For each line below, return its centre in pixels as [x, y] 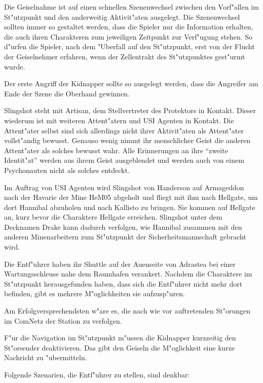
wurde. [15, 66]
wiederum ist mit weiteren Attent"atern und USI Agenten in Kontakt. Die [119, 120]
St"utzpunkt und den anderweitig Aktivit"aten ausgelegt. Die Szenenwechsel [122, 16]
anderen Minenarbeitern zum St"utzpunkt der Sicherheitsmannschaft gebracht [125, 237]
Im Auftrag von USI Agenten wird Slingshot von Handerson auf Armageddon [124, 187]
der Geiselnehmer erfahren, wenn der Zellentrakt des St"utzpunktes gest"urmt [125, 56]
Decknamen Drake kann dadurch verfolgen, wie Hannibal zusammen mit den [123, 227]
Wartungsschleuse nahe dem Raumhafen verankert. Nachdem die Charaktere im [128, 274]
